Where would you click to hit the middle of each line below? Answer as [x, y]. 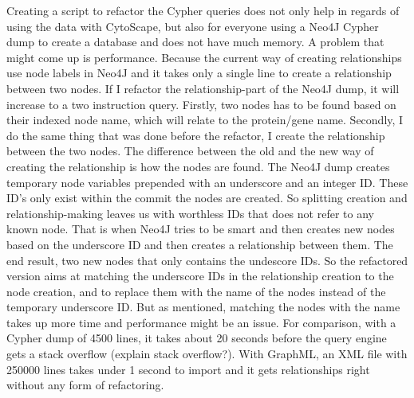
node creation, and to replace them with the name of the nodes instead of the [196, 291]
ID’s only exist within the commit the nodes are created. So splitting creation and [207, 198]
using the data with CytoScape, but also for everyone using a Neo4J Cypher [193, 26]
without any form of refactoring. [85, 385]
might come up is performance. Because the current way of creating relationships [204, 57]
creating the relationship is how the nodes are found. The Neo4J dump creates [198, 166]
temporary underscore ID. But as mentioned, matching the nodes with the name [203, 307]
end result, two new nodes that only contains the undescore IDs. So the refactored [207, 260]
